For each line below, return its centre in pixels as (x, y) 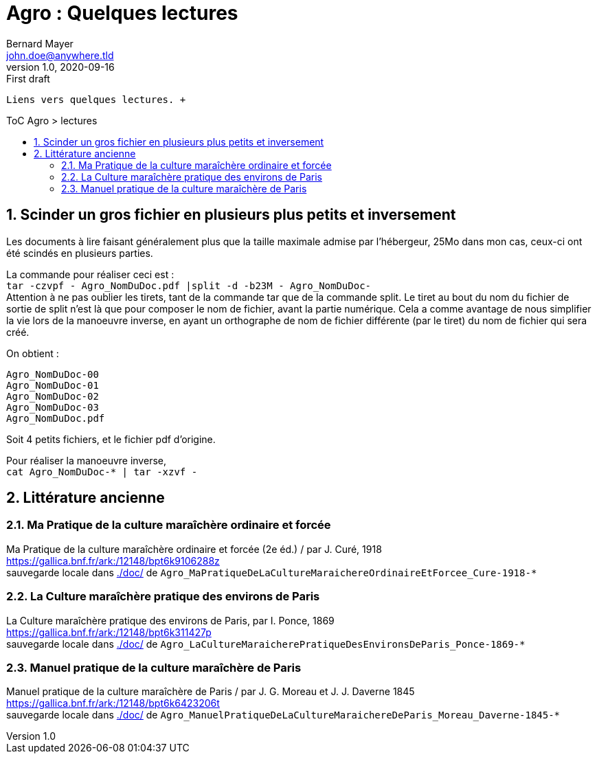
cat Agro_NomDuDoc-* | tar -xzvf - (102, 472)
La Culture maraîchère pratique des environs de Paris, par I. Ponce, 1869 (170, 620)
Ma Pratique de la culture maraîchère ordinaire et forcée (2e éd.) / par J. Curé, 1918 (194, 549)
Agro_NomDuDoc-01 (53, 385)
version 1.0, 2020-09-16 (60, 67)
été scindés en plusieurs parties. (80, 253)
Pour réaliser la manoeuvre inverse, (86, 460)
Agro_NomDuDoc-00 (53, 374)
